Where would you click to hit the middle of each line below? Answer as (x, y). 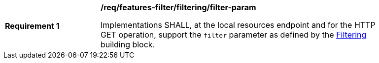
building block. (128, 44)
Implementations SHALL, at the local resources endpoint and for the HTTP (238, 25)
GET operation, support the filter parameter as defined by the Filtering (234, 35)
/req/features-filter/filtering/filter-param (178, 7)
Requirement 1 (32, 26)
